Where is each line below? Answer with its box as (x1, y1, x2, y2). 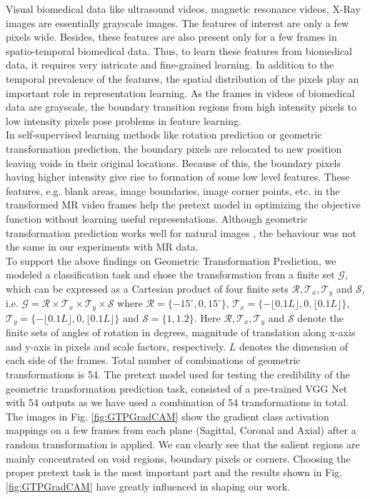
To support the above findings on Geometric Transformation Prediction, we (6, 253, 336, 268)
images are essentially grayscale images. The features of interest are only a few (6, 15, 349, 30)
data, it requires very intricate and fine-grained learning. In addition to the (6, 57, 334, 72)
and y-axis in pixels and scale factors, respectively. (6, 338, 226, 353)
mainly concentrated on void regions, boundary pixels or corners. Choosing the (6, 450, 351, 465)
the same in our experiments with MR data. (6, 239, 199, 254)
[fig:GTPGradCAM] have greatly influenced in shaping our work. (6, 478, 291, 493)
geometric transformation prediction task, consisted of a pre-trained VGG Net (6, 380, 348, 395)
